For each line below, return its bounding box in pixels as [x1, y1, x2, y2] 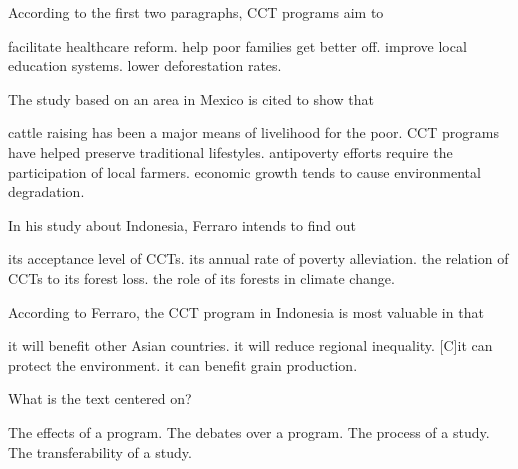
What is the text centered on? [8, 388, 192, 409]
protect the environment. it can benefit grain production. [8, 354, 358, 375]
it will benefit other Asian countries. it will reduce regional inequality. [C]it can [8, 335, 493, 356]
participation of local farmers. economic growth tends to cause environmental [8, 161, 481, 182]
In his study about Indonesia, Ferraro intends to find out [8, 214, 356, 235]
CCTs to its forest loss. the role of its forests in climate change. [8, 267, 395, 288]
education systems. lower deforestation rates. [8, 55, 282, 76]
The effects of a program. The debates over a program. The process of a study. [8, 421, 490, 442]
